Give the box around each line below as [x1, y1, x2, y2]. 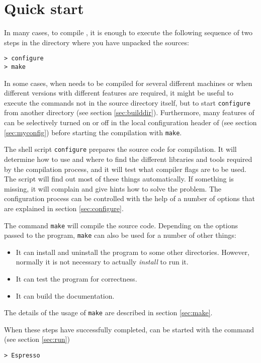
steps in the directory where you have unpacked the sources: [4, 37, 189, 47]
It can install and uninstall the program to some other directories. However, [16, 246, 249, 257]
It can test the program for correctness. [16, 274, 137, 284]
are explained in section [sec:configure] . [4, 203, 124, 213]
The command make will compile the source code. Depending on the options [4, 220, 238, 230]
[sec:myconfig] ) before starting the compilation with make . [4, 127, 182, 137]
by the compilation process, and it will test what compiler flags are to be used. [4, 163, 246, 174]
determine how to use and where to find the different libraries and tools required [4, 153, 252, 164]
